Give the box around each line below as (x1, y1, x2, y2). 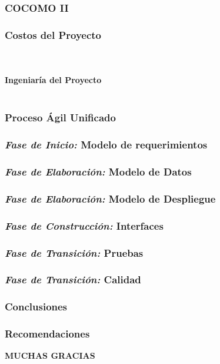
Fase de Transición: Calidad (5, 272, 141, 287)
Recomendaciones (5, 326, 90, 341)
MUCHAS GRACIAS (5, 349, 95, 362)
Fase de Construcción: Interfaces (5, 218, 164, 233)
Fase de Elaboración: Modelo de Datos (5, 164, 192, 179)
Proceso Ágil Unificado (5, 110, 116, 125)
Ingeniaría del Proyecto (5, 74, 102, 86)
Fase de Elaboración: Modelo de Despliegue (5, 191, 216, 206)
